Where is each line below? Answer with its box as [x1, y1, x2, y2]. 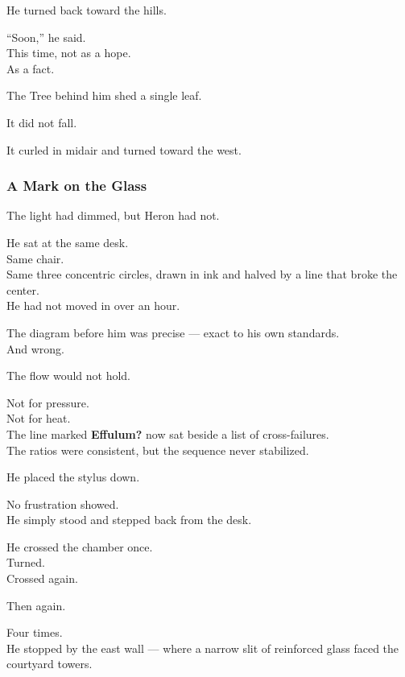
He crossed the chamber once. [6, 538, 153, 555]
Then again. [6, 597, 66, 613]
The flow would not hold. [6, 367, 131, 384]
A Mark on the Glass [6, 175, 147, 196]
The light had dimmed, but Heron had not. [6, 207, 220, 224]
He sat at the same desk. [6, 233, 129, 250]
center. [6, 281, 39, 298]
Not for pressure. [6, 394, 89, 411]
